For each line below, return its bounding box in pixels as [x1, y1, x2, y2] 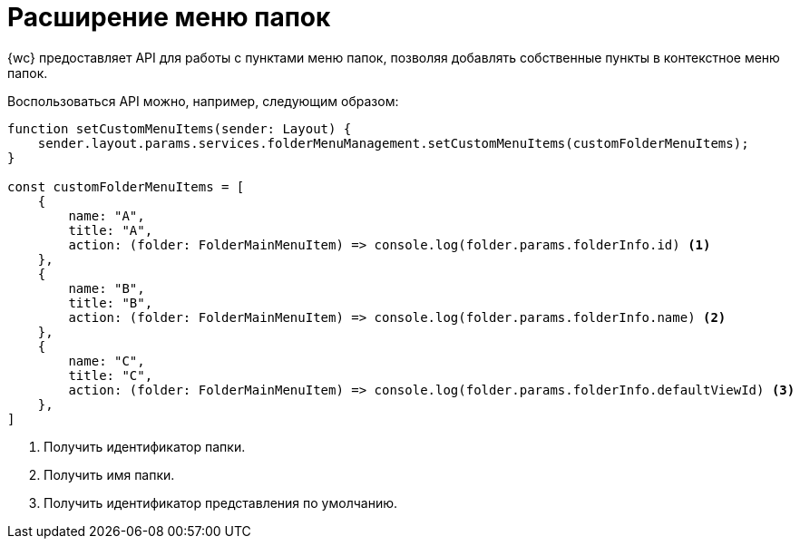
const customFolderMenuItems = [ [7, 179, 245, 194]
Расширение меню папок [7, 2, 331, 33]
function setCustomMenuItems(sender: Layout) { [7, 121, 352, 136]
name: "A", [68, 208, 145, 223]
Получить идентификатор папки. [44, 438, 246, 454]
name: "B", [68, 280, 145, 296]
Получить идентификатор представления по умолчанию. [44, 494, 398, 511]
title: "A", [68, 222, 153, 238]
